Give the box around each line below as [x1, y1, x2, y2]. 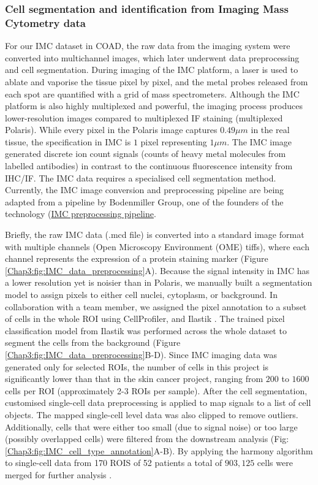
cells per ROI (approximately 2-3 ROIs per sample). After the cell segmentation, [5, 384, 308, 397]
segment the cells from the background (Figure [5, 336, 181, 349]
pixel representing [140, 135, 207, 148]
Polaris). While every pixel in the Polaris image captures [5, 123, 218, 136]
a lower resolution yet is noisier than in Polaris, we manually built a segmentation [5, 276, 312, 289]
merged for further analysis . [5, 468, 112, 481]
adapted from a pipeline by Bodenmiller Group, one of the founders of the [5, 195, 284, 208]
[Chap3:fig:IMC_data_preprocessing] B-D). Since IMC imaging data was [5, 348, 278, 361]
